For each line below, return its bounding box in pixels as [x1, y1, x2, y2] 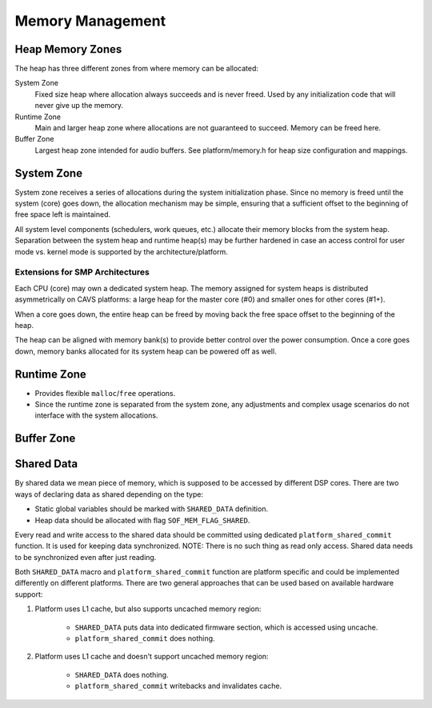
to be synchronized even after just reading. [14, 552, 157, 562]
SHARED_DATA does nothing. [74, 670, 169, 679]
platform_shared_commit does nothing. [74, 634, 215, 643]
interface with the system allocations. [34, 410, 158, 420]
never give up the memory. [34, 101, 124, 110]
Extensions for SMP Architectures [14, 266, 150, 278]
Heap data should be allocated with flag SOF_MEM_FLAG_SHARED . [34, 515, 250, 525]
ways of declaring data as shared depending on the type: [14, 489, 204, 499]
